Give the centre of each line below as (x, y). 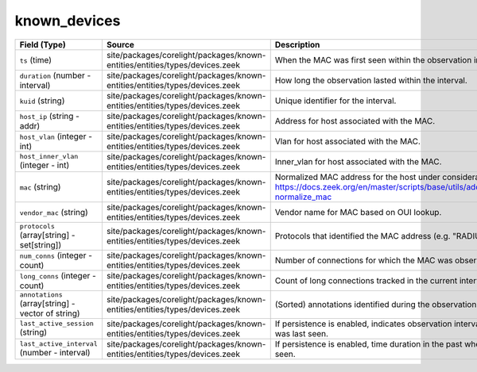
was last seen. (302, 333)
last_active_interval (59, 344)
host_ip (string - (49, 116)
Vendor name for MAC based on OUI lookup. (358, 212)
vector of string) (50, 313)
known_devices (68, 21)
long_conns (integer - (58, 275)
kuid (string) (42, 101)
